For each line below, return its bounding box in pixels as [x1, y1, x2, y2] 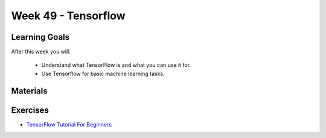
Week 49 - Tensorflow [11, 9, 126, 22]
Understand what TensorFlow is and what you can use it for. [41, 61, 191, 69]
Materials [11, 86, 48, 96]
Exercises [11, 105, 50, 115]
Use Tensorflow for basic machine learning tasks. [41, 70, 165, 77]
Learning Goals [11, 32, 70, 42]
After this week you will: [11, 48, 71, 55]
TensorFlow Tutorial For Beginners [26, 121, 112, 128]
